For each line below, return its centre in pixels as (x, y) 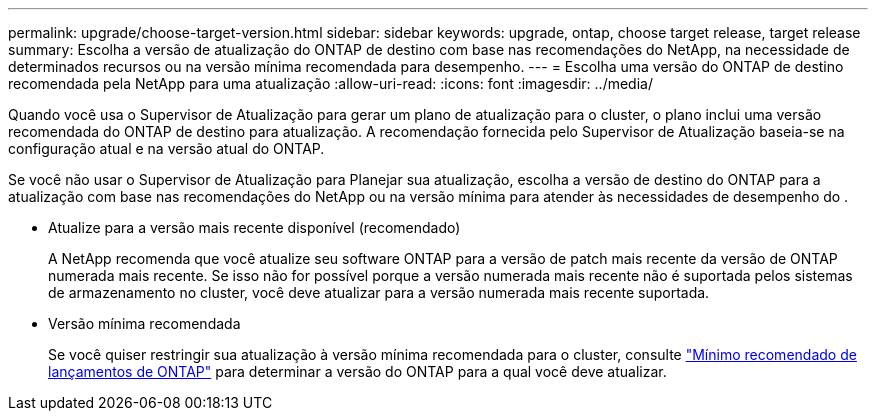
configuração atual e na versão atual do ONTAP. (166, 148)
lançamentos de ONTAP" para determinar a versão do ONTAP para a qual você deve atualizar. (357, 371)
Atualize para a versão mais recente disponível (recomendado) (254, 227)
